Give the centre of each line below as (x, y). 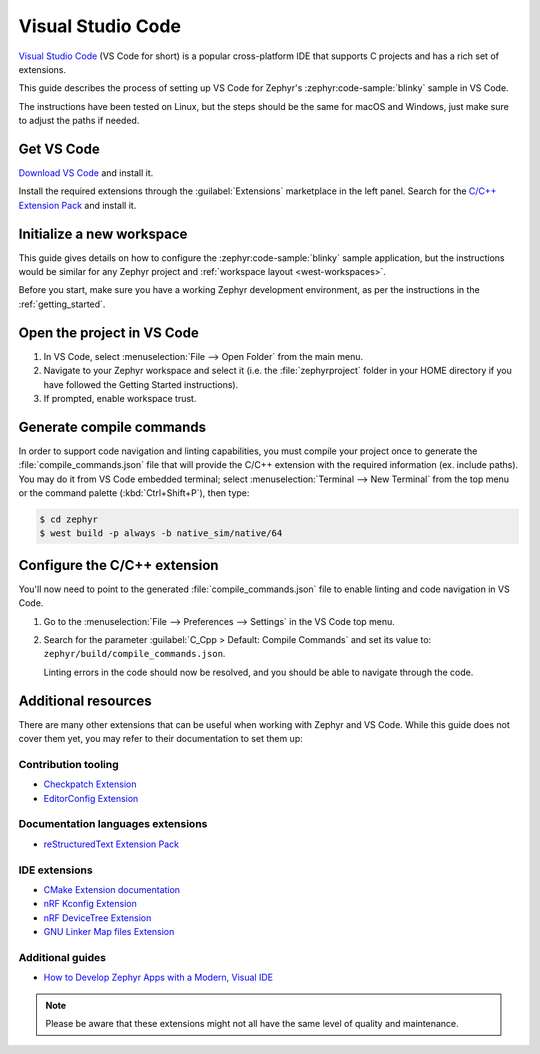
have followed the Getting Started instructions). (141, 384)
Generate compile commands (112, 426)
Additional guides (62, 957)
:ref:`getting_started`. (62, 304)
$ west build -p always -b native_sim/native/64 (161, 533)
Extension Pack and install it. (77, 205)
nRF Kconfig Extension (90, 904)
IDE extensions (56, 870)
